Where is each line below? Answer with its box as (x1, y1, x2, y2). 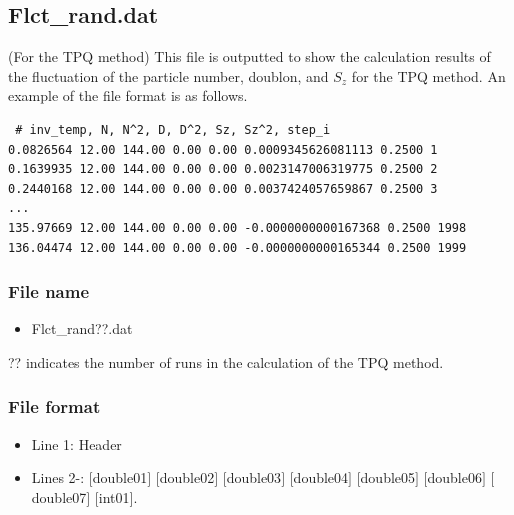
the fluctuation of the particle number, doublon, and (8, 65, 329, 86)
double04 (293, 467, 349, 488)
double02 (159, 467, 215, 488)
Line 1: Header (31, 433, 122, 454)
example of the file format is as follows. (8, 85, 248, 106)
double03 (226, 467, 282, 488)
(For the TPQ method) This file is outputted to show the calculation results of (8, 46, 491, 67)
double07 (31, 486, 87, 507)
